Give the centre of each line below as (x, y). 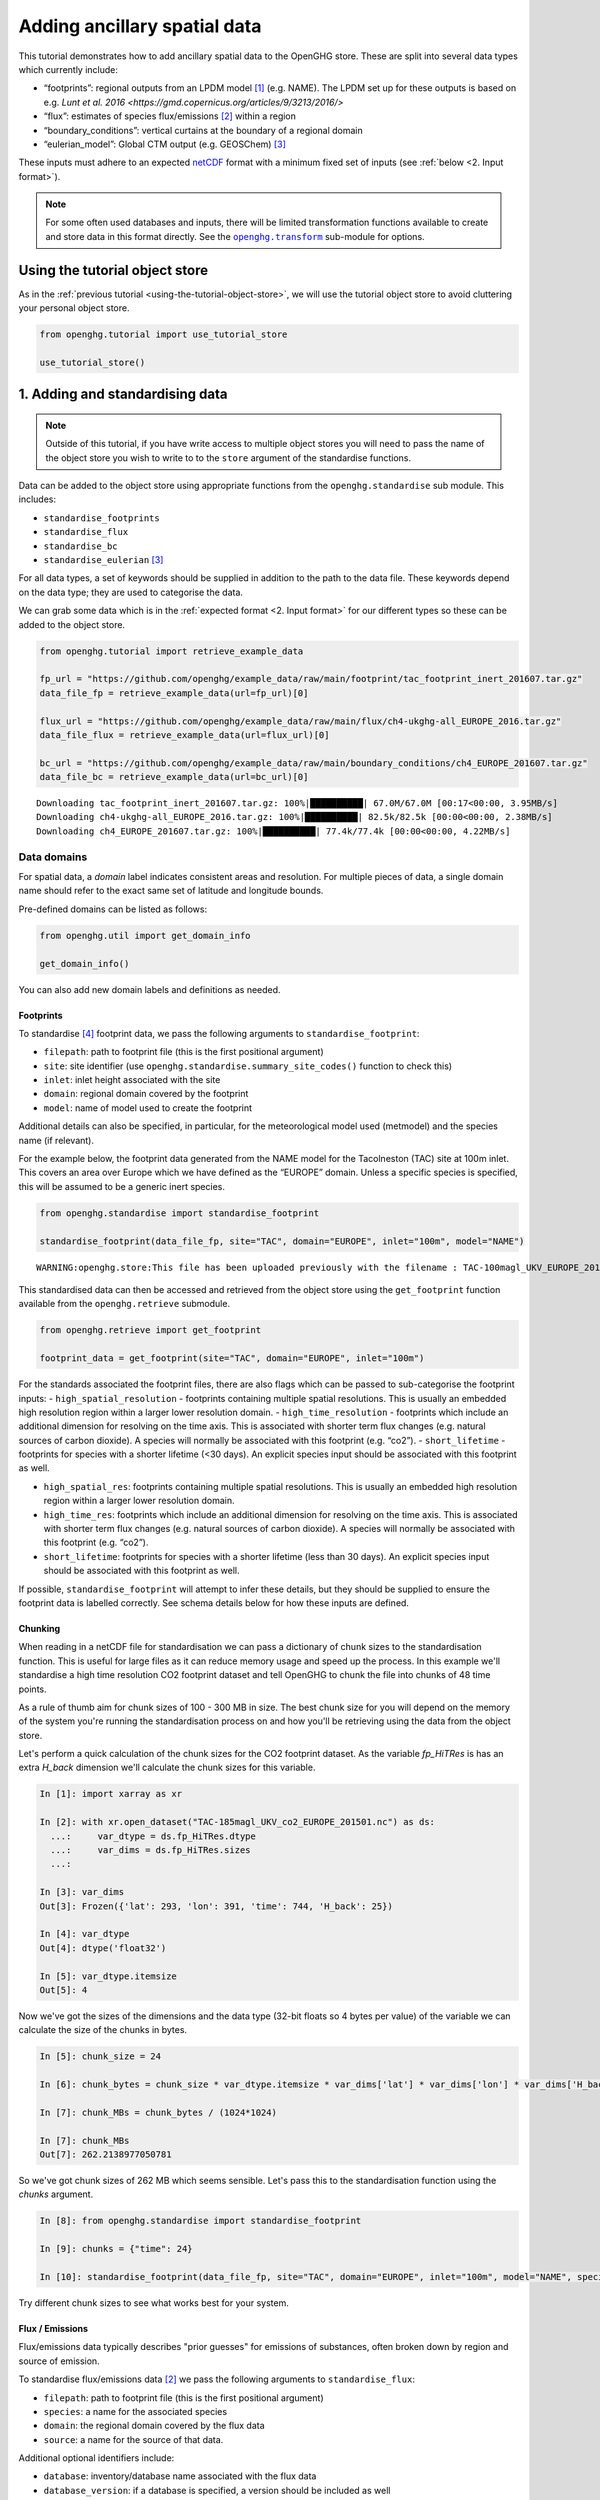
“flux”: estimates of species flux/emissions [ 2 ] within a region (170, 116)
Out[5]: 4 (63, 1989)
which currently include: (68, 69)
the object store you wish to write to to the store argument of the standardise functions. (228, 457)
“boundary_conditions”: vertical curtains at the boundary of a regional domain (203, 130)
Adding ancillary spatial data (140, 26)
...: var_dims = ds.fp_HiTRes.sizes (150, 1850)
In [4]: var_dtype (84, 1934)
